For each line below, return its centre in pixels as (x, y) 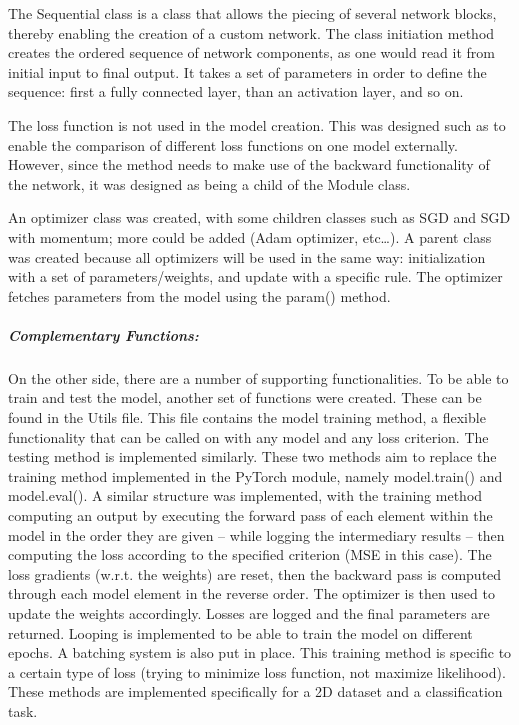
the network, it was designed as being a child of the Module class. (209, 183)
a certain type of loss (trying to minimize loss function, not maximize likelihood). (257, 671)
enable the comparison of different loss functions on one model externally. (233, 144)
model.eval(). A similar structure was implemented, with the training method (245, 495)
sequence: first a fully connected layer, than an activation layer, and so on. (236, 91)
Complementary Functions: (103, 334)
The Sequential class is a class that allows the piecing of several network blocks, (252, 13)
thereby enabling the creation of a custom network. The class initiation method (251, 32)
